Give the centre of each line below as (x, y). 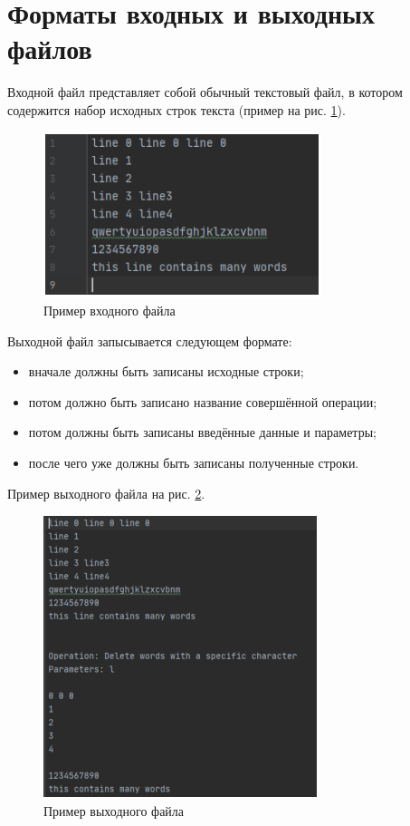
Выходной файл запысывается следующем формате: (150, 340)
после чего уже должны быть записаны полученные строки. (194, 463)
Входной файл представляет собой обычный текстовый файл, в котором (205, 92)
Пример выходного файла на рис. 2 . (106, 493)
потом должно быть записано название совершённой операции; (203, 401)
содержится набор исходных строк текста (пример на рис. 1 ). (176, 109)
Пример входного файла (110, 311)
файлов (50, 49)
